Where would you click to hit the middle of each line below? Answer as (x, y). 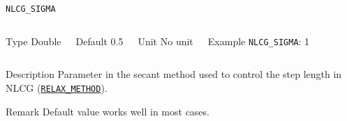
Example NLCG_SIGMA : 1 (259, 41)
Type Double (34, 41)
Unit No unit (165, 41)
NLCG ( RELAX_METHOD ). (57, 87)
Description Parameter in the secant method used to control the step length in (174, 74)
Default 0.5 (99, 41)
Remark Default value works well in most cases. (108, 111)
